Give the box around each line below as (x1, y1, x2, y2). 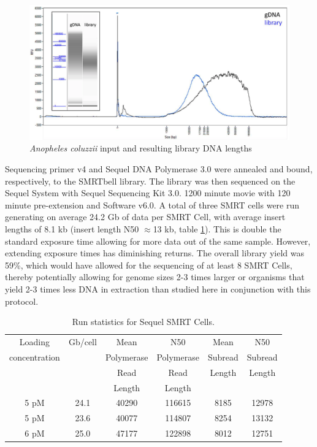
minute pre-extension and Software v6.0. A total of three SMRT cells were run (5, 198, 300, 211)
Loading (19, 335, 50, 348)
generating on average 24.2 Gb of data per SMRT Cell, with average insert (5, 210, 286, 223)
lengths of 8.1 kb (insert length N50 (5, 223, 139, 235)
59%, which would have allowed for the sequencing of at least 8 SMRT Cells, (5, 258, 292, 271)
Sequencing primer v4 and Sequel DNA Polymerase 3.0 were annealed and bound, (5, 162, 313, 175)
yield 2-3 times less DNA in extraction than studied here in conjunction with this (5, 282, 311, 295)
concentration (9, 350, 60, 363)
